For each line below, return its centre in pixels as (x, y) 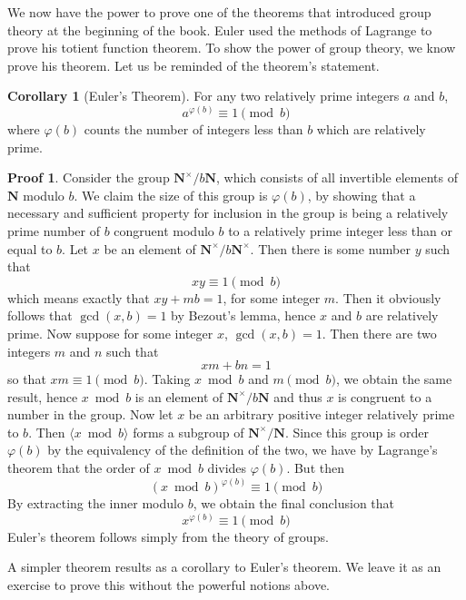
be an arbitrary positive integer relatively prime (322, 414)
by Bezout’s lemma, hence (243, 315)
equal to (30, 248)
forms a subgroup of (188, 432)
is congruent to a (385, 396)
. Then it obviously (388, 297)
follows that (40, 315)
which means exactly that (79, 297)
